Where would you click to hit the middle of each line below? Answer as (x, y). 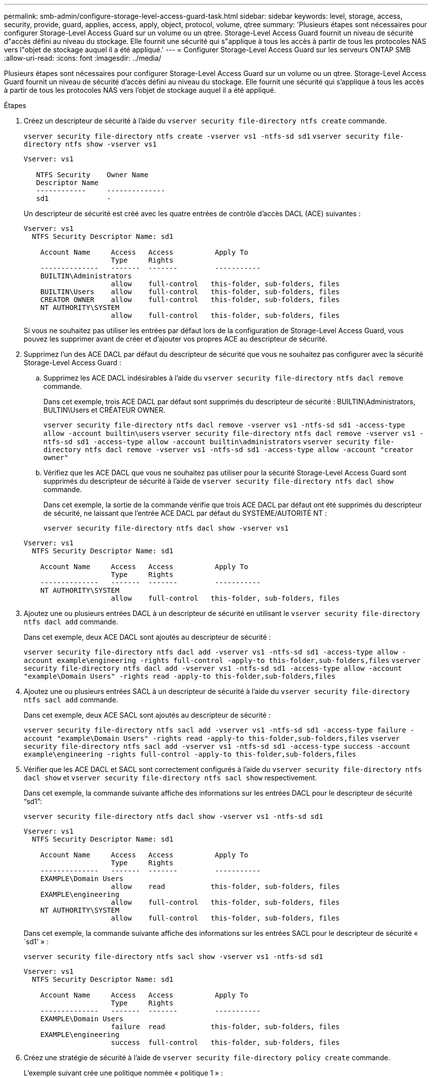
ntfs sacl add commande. (71, 700)
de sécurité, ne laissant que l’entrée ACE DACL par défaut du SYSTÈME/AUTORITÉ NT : (185, 513)
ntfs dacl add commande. (71, 622)
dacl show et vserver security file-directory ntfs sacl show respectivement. (170, 778)
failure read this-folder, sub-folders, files (225, 1027)
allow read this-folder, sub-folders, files (225, 886)
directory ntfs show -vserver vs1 (90, 144)
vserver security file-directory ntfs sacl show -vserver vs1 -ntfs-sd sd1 (173, 957)
